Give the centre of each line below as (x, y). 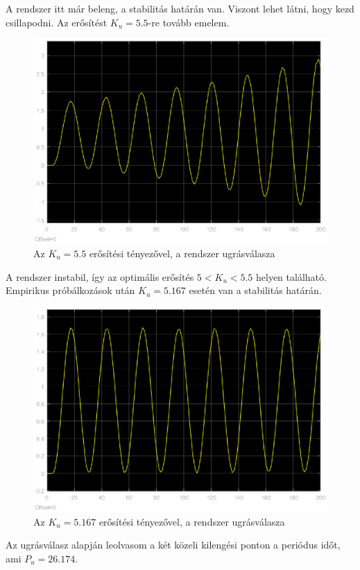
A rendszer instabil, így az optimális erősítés (100, 276)
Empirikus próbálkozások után (70, 290)
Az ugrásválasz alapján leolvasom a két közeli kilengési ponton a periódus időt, (173, 545)
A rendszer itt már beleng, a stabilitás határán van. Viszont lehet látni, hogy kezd (180, 8)
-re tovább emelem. (189, 22)
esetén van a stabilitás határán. (255, 290)
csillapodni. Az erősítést (57, 22)
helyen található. (291, 276)
